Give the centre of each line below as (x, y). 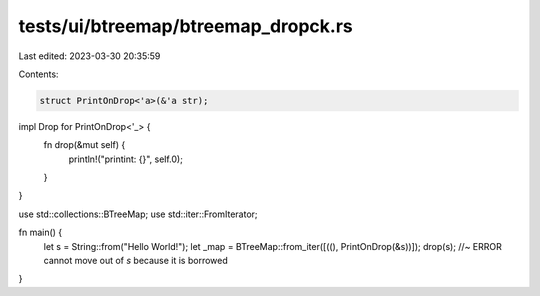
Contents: (38, 74)
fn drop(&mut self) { (84, 145)
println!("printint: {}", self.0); (126, 159)
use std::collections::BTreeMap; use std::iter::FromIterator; (138, 214)
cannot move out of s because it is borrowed (136, 261)
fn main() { (40, 232)
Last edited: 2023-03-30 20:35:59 (89, 56)
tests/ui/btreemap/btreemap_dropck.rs (186, 26)
